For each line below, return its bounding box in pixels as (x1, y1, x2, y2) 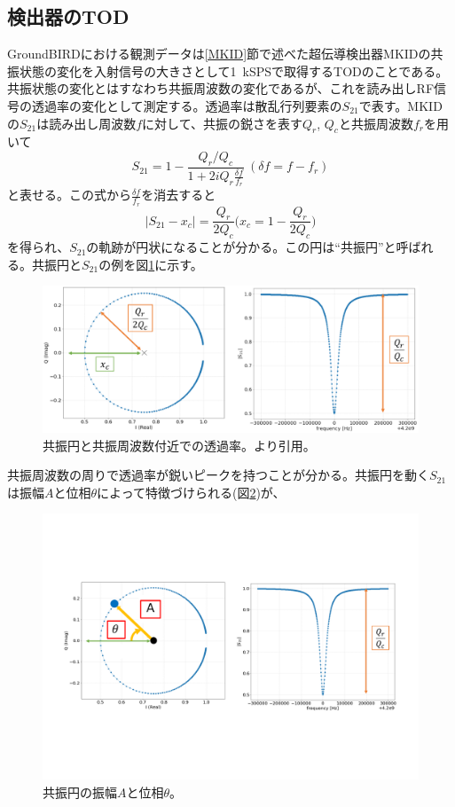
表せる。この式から (19, 185, 131, 204)
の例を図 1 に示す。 (98, 255, 203, 273)
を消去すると (141, 185, 216, 204)
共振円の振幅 (43, 782, 117, 801)
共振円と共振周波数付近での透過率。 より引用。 (43, 435, 316, 454)
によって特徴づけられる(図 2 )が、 (97, 482, 286, 501)
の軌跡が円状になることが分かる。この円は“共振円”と (86, 238, 396, 256)
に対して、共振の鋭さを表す (142, 114, 302, 132)
